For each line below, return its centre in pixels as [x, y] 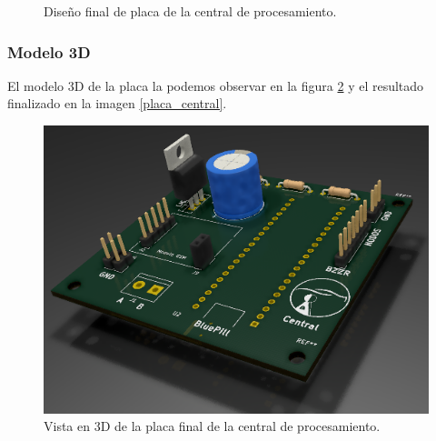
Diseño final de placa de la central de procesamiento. [190, 11]
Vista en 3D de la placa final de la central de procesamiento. [212, 426]
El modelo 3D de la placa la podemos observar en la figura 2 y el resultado [216, 85]
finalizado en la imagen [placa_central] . [117, 103]
